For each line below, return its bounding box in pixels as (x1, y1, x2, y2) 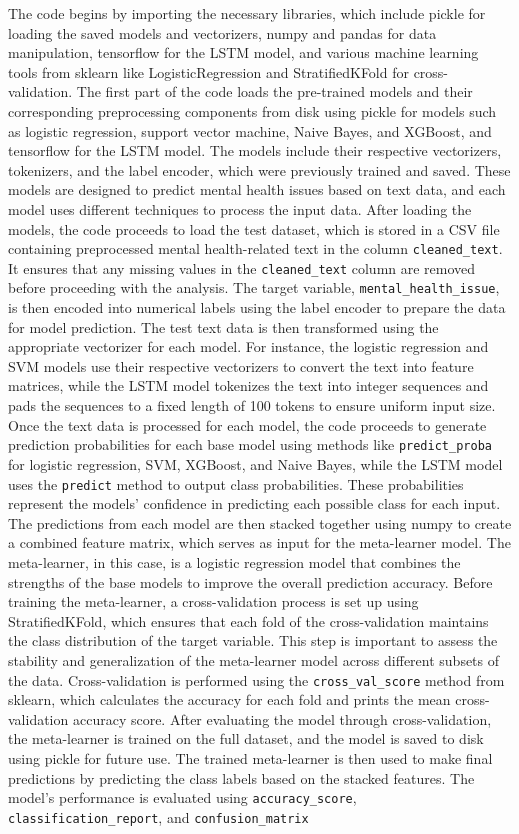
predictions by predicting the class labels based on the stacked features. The (8, 767, 475, 788)
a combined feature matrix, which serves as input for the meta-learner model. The (8, 532, 511, 553)
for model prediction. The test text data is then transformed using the (8, 316, 439, 337)
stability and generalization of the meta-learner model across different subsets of (8, 649, 500, 670)
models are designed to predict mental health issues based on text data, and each (8, 179, 506, 200)
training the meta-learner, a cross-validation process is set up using (8, 591, 419, 612)
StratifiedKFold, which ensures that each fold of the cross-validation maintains (8, 610, 489, 631)
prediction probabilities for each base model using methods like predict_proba (8, 434, 492, 455)
